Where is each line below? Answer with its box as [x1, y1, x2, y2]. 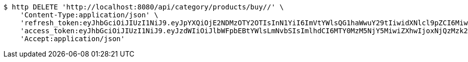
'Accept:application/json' [20, 35, 125, 43]
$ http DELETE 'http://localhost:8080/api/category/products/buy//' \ [3, 3, 284, 11]
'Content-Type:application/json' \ [20, 11, 158, 19]
